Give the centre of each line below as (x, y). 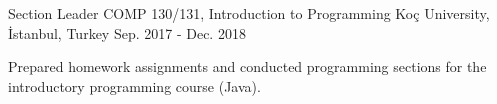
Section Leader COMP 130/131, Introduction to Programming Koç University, (249, 13)
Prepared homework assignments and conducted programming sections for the (247, 66)
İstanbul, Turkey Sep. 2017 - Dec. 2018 (127, 32)
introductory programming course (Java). (134, 85)
